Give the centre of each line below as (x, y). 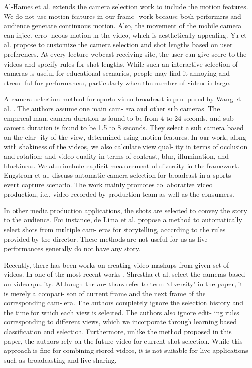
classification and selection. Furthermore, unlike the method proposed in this (118, 331)
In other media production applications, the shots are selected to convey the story (126, 210)
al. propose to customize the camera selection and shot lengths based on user (118, 44)
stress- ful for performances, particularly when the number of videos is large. (118, 82)
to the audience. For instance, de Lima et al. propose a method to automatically (123, 220)
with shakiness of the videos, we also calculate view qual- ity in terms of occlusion (126, 146)
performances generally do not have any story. (72, 248)
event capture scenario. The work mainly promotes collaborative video (108, 184)
